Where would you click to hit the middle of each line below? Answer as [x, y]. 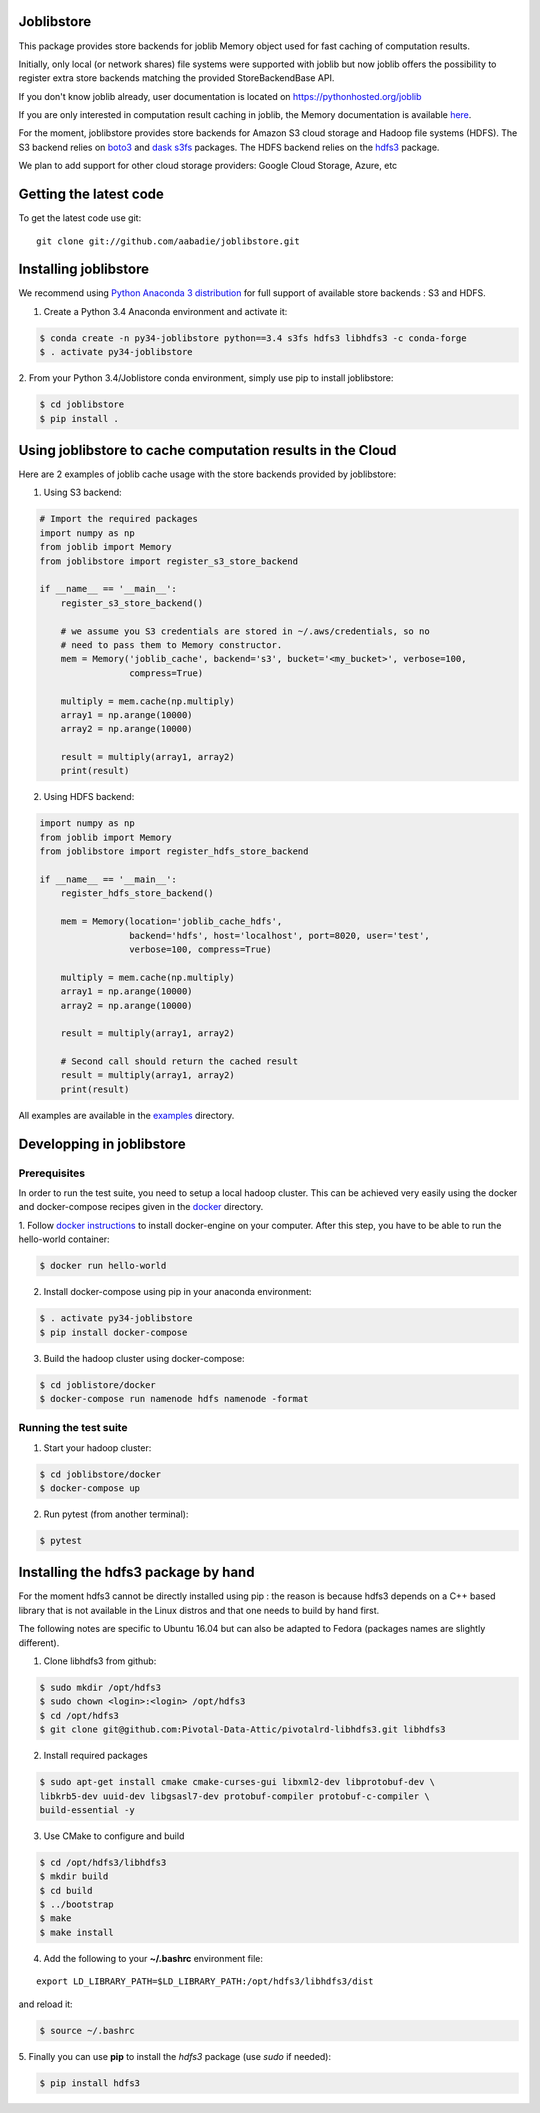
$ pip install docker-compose [113, 1332]
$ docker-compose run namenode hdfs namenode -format [174, 1398]
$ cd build [66, 1890]
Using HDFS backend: [89, 797]
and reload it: [46, 2004]
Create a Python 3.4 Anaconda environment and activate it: [165, 311]
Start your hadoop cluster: [97, 1447]
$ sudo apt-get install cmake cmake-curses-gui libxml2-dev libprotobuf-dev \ [237, 1782]
